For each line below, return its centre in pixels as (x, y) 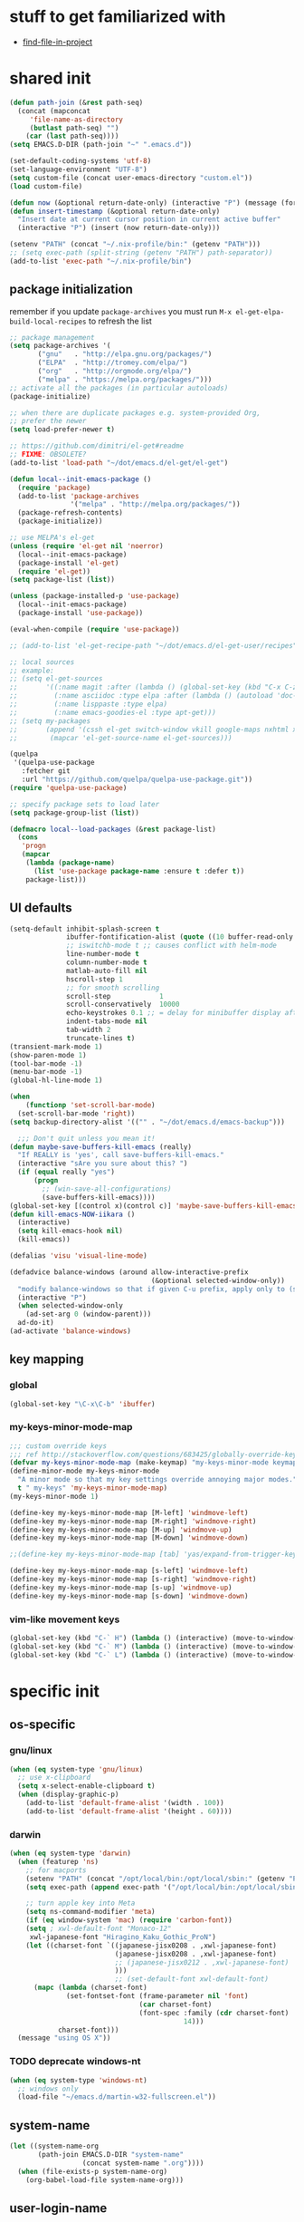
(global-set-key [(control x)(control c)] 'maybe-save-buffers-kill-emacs (153, 1206)
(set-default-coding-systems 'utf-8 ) (81, 161)
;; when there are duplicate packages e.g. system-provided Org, (135, 413)
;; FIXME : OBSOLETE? (48, 455)
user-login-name (58, 2208)
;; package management (52, 337)
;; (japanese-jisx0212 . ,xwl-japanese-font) (202, 1962)
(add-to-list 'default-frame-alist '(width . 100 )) (125, 1803)
